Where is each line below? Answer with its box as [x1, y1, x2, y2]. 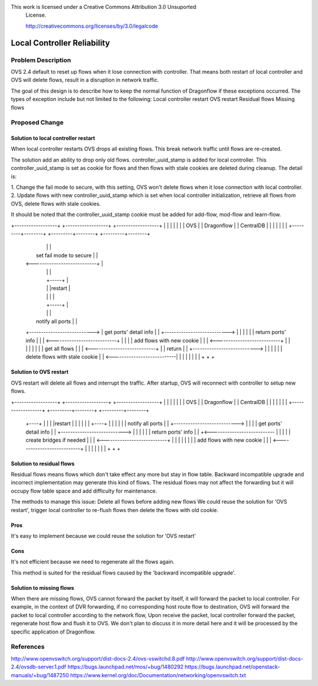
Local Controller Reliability [11, 38, 110, 48]
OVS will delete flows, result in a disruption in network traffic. [11, 77, 159, 84]
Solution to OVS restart [11, 369, 69, 376]
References [11, 643, 45, 651]
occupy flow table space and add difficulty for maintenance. [11, 487, 157, 494]
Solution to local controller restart [11, 134, 95, 142]
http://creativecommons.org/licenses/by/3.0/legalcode [25, 22, 158, 29]
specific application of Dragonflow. [11, 628, 96, 635]
